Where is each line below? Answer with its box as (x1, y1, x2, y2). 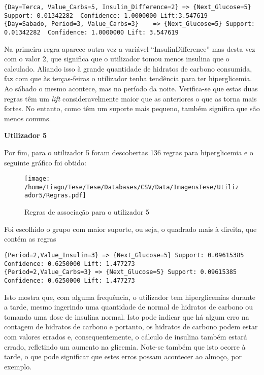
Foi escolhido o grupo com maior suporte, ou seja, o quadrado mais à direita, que (4, 223, 257, 234)
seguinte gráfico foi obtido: (4, 157, 86, 167)
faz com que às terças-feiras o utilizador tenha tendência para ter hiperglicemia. (4, 73, 252, 84)
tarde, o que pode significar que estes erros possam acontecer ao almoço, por (4, 351, 242, 362)
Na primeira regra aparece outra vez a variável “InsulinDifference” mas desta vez (4, 43, 255, 54)
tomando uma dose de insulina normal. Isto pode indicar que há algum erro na (4, 311, 249, 322)
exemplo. (4, 361, 32, 371)
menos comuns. (4, 113, 51, 123)
